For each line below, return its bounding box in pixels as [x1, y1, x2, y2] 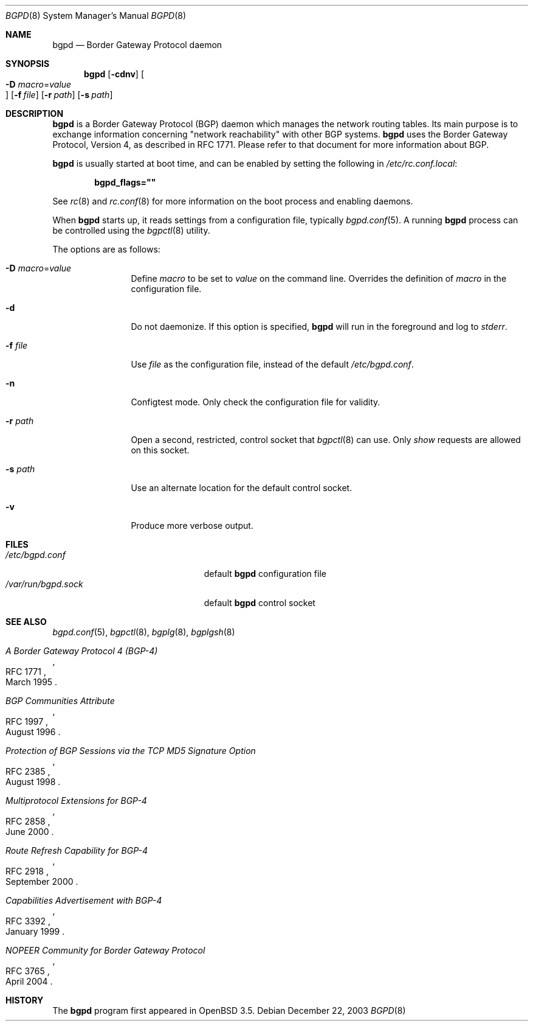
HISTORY [5, 995, 44, 1005]
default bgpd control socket [204, 598, 315, 608]
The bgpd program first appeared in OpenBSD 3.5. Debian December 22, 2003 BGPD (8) [52, 1005, 406, 1016]
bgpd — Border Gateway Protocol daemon [52, 40, 222, 50]
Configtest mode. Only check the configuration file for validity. [131, 397, 380, 407]
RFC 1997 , [5, 716, 49, 727]
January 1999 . [5, 926, 65, 937]
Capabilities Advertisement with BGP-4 [5, 895, 162, 906]
